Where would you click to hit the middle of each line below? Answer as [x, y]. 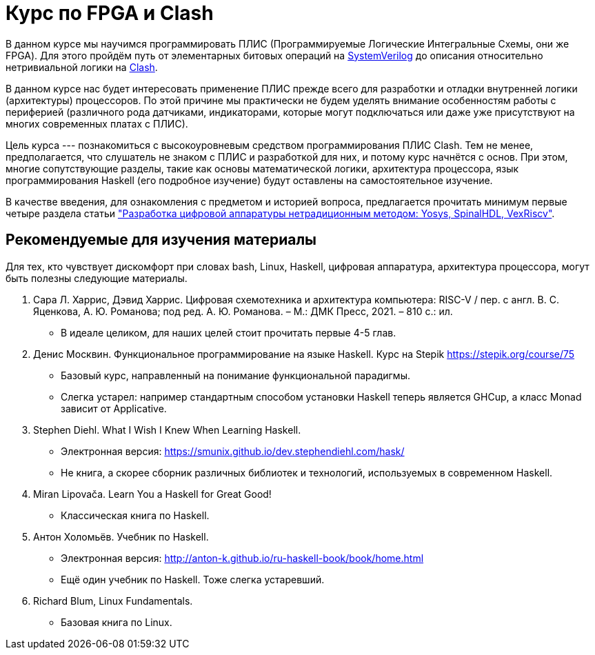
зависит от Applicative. [114, 408]
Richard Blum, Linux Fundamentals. [113, 601]
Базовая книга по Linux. [117, 622]
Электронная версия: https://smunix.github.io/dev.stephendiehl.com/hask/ [233, 451]
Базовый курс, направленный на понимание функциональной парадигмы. [235, 375]
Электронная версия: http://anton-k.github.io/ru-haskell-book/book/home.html [242, 558]
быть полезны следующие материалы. [97, 278]
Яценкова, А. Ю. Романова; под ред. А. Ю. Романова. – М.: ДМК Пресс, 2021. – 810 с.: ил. [243, 311]
